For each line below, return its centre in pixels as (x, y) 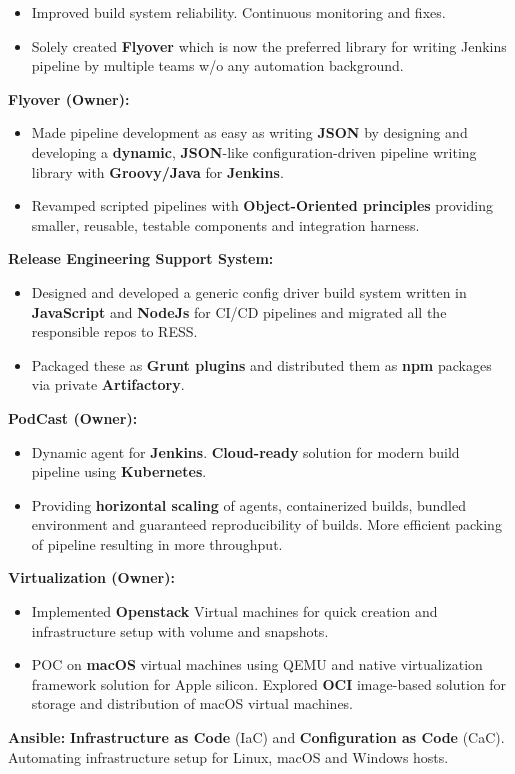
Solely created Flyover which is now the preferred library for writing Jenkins (269, 45)
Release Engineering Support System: (141, 258)
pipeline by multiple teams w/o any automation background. (217, 65)
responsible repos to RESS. (114, 331)
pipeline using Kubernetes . (119, 471)
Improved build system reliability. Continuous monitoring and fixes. (238, 12)
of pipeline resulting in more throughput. (157, 543)
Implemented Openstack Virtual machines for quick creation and (234, 611)
